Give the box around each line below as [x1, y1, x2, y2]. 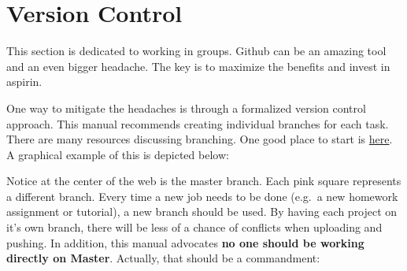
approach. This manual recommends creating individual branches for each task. [6, 115, 389, 132]
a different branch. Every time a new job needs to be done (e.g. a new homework [6, 187, 398, 204]
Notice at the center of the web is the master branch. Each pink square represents [6, 173, 401, 189]
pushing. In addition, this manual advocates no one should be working [6, 234, 364, 251]
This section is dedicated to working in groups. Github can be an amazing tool [6, 43, 387, 59]
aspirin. [6, 73, 43, 90]
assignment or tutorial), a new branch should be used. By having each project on [6, 203, 398, 220]
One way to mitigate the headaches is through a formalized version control [6, 99, 366, 116]
